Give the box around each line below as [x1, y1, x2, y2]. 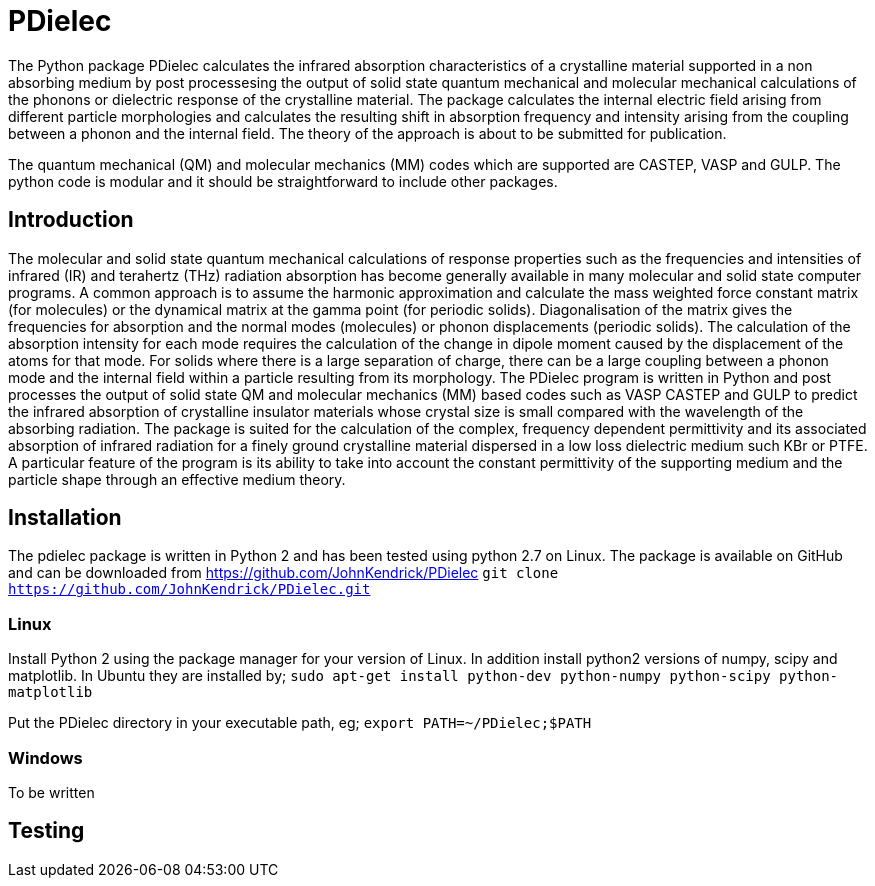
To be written [8, 783, 95, 801]
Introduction [8, 207, 134, 233]
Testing [8, 818, 85, 844]
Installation [8, 505, 122, 531]
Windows [8, 747, 83, 768]
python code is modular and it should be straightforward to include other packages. [8, 172, 558, 190]
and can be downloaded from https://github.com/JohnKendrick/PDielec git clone [8, 564, 559, 582]
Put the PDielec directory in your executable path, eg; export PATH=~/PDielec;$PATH [8, 714, 592, 732]
